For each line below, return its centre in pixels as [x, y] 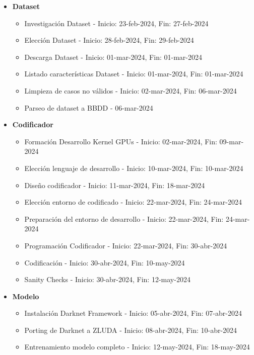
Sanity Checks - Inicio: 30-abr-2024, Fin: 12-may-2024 [107, 279]
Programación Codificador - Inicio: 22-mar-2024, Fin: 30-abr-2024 [126, 245]
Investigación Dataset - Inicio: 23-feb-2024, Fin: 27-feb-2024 [116, 23]
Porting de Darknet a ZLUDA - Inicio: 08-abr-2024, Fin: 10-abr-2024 [131, 330]
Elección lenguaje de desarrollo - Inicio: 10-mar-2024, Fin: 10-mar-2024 [134, 168]
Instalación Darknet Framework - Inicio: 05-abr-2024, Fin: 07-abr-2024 [133, 313]
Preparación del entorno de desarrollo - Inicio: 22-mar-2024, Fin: [124, 218]
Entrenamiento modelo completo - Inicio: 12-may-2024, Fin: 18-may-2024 [137, 347]
